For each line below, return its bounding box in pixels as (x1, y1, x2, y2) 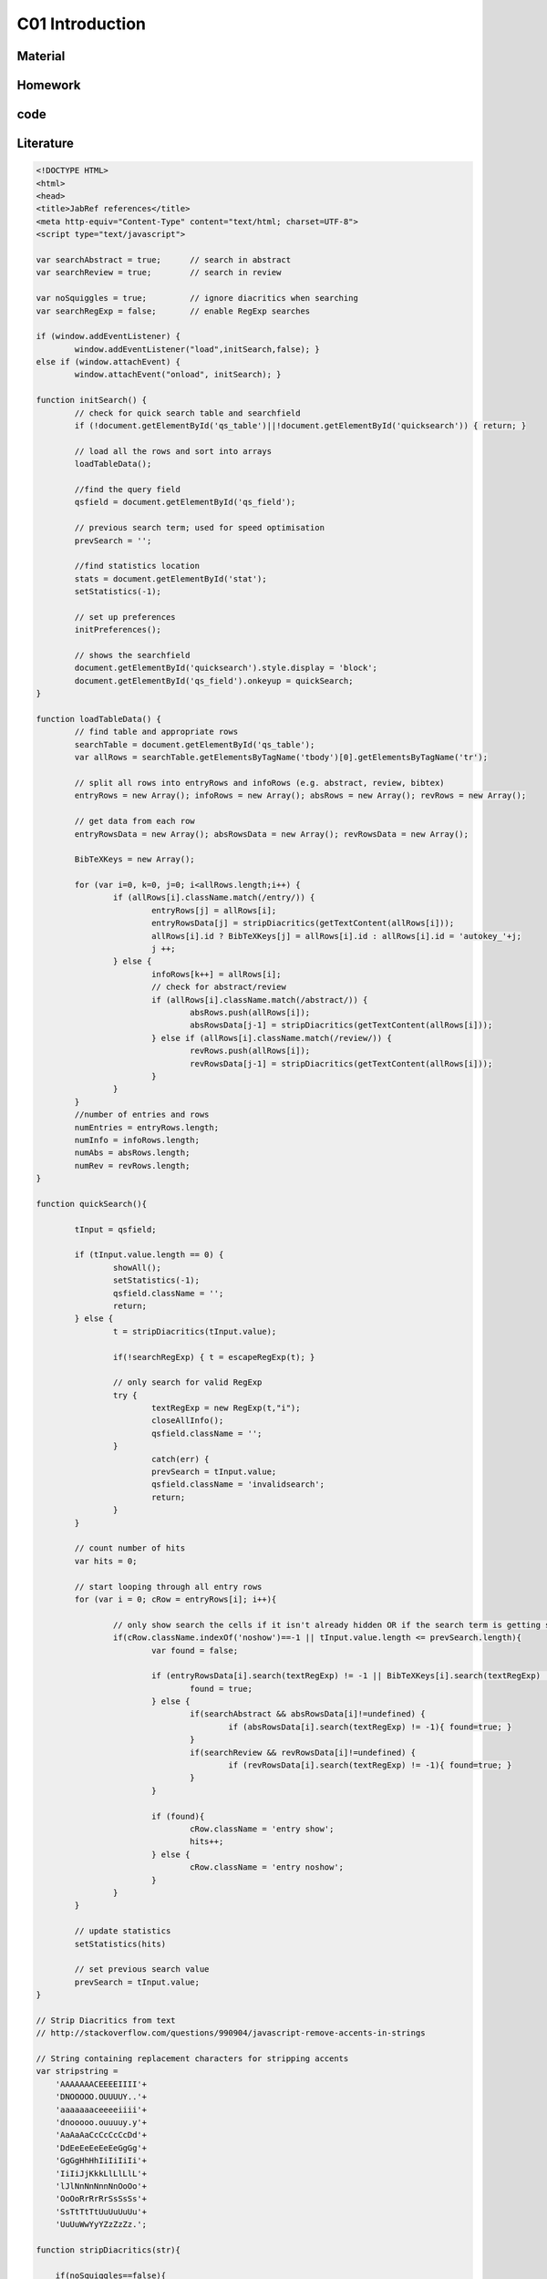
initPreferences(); (74, 624, 161, 635)
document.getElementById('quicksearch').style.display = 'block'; (74, 663, 378, 674)
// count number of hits (74, 1543, 186, 1553)
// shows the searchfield (74, 650, 191, 661)
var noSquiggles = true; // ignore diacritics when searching (36, 293, 359, 304)
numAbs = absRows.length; (74, 1148, 191, 1158)
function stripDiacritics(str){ (36, 2244, 181, 2255)
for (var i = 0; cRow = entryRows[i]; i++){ (74, 1593, 277, 1604)
